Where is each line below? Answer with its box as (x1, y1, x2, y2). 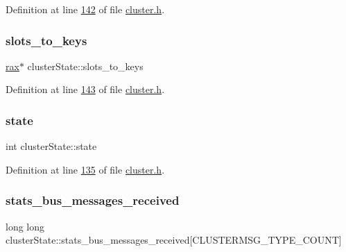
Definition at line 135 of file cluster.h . (6, 162, 165, 176)
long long (6, 219, 45, 233)
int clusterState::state (6, 139, 97, 153)
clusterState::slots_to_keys (27, 58, 144, 73)
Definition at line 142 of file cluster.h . (6, 2, 165, 16)
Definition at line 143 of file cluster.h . (6, 82, 165, 96)
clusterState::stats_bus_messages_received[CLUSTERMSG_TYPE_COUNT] (6, 233, 342, 247)
